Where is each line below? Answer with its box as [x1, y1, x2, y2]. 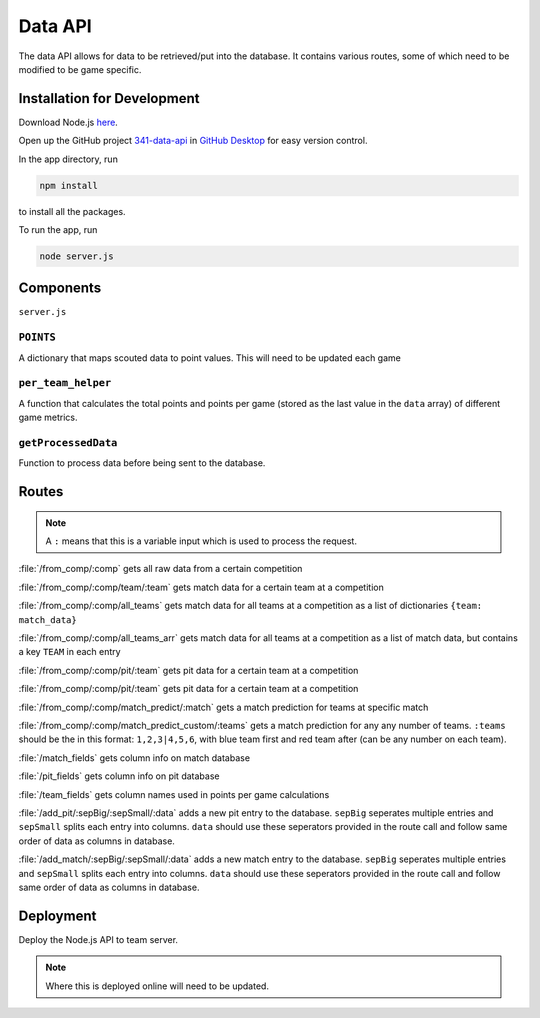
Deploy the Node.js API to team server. [18, 933, 179, 945]
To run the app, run [18, 223, 98, 235]
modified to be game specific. [18, 63, 142, 75]
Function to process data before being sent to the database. [18, 457, 266, 469]
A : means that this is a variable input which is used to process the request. [45, 535, 357, 547]
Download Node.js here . [18, 116, 119, 128]
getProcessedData [18, 436, 118, 449]
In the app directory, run [18, 153, 119, 165]
